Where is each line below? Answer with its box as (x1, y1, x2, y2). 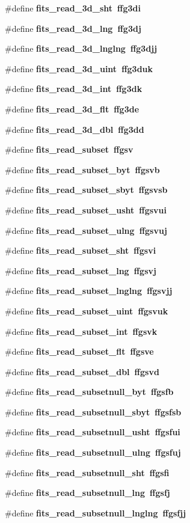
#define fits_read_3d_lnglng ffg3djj (5, 42, 158, 55)
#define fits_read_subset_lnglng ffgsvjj (5, 284, 173, 297)
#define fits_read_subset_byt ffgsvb (5, 163, 160, 176)
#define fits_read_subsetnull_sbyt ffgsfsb (5, 405, 182, 418)
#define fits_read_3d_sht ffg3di (5, 2, 141, 14)
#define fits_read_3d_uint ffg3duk (5, 62, 153, 75)
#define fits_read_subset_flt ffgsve (5, 345, 154, 358)
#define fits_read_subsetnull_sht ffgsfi (5, 466, 170, 479)
